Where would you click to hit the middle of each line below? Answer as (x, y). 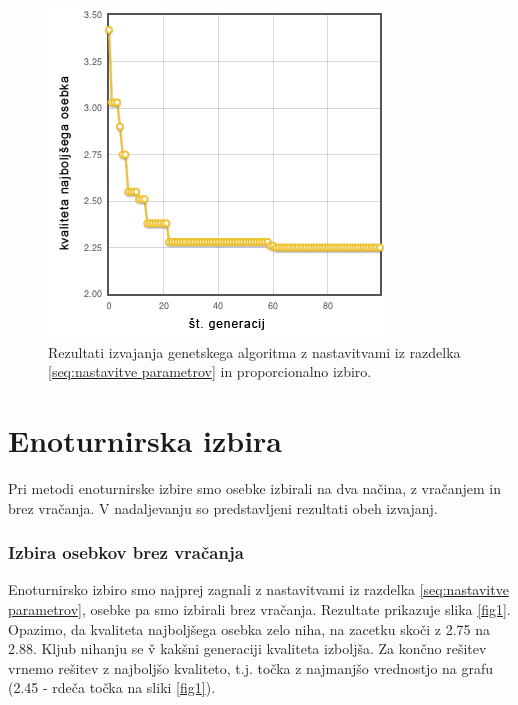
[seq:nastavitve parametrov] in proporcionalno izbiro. (210, 371)
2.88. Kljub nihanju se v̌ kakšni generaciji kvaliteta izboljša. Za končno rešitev (247, 648)
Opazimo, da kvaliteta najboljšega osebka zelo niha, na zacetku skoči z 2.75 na (249, 628)
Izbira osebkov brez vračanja (126, 552)
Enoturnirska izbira (145, 439)
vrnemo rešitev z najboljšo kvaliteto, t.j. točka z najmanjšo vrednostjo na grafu (251, 667)
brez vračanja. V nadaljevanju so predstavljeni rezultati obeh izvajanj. (223, 507)
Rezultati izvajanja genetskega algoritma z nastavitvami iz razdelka (254, 351)
